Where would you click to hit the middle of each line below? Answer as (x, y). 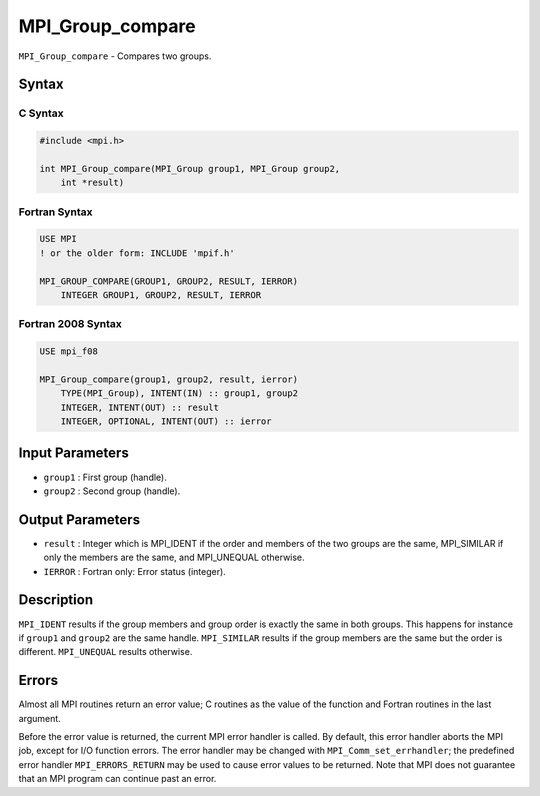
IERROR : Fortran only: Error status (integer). (135, 571)
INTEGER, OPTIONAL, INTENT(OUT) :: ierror (166, 421)
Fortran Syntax (55, 212)
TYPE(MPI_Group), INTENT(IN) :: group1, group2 (179, 393)
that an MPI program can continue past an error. (117, 779)
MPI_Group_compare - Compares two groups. (115, 56)
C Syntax (41, 113)
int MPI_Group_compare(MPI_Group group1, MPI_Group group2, (190, 168)
